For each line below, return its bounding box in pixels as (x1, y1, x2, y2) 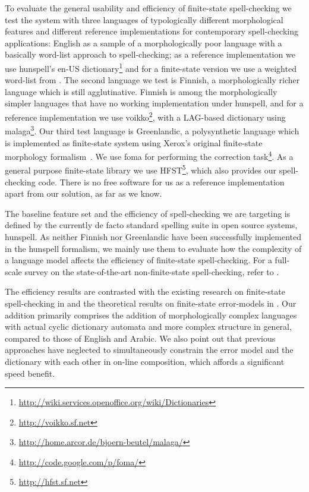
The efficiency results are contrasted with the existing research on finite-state (5, 285, 285, 298)
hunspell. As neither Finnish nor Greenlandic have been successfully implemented (5, 230, 302, 242)
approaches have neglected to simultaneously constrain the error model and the (5, 343, 294, 356)
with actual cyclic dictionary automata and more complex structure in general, (5, 320, 292, 333)
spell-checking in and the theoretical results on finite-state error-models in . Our (5, 297, 297, 309)
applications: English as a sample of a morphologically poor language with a (5, 36, 282, 49)
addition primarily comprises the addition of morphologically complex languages (5, 308, 297, 321)
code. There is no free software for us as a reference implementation (38, 175, 285, 188)
